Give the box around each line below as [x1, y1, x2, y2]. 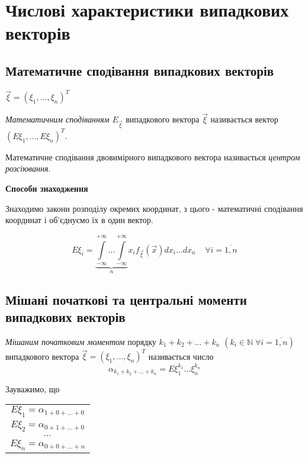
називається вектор [210, 113, 278, 125]
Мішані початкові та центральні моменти [5, 290, 247, 308]
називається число [148, 350, 214, 362]
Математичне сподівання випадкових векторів [5, 61, 274, 79]
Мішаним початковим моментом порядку [5, 335, 156, 347]
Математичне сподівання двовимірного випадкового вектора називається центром [5, 150, 300, 163]
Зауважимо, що [5, 382, 60, 395]
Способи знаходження [5, 182, 88, 194]
